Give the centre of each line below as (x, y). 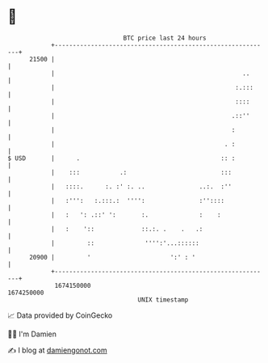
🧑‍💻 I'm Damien (32, 334)
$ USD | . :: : (121, 158)
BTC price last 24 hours (165, 38)
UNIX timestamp (163, 300)
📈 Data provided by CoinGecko (60, 315)
